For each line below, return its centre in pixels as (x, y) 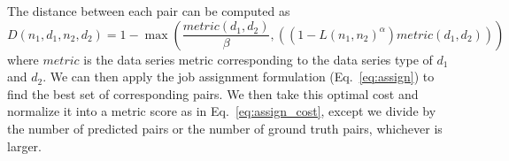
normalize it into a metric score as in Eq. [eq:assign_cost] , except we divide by (222, 111)
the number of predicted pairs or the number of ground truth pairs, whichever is (225, 128)
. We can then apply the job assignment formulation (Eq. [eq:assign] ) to (239, 77)
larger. (24, 146)
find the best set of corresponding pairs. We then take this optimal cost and (213, 93)
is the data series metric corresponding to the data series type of (258, 59)
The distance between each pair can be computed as (149, 11)
